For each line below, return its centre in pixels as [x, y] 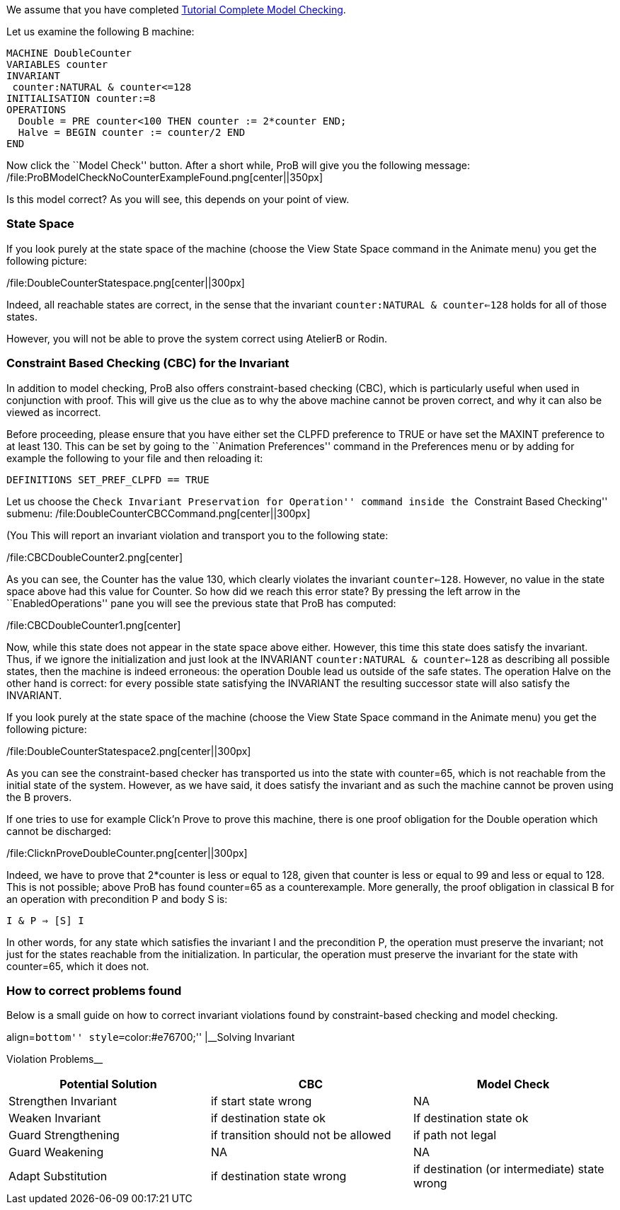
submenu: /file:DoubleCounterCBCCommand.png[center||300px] [159, 513]
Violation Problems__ [55, 1059]
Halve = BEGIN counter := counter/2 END [132, 132]
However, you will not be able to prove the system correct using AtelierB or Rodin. [197, 338]
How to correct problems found [94, 990]
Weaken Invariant [55, 1118]
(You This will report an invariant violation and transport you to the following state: [197, 535]
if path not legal [455, 1135]
